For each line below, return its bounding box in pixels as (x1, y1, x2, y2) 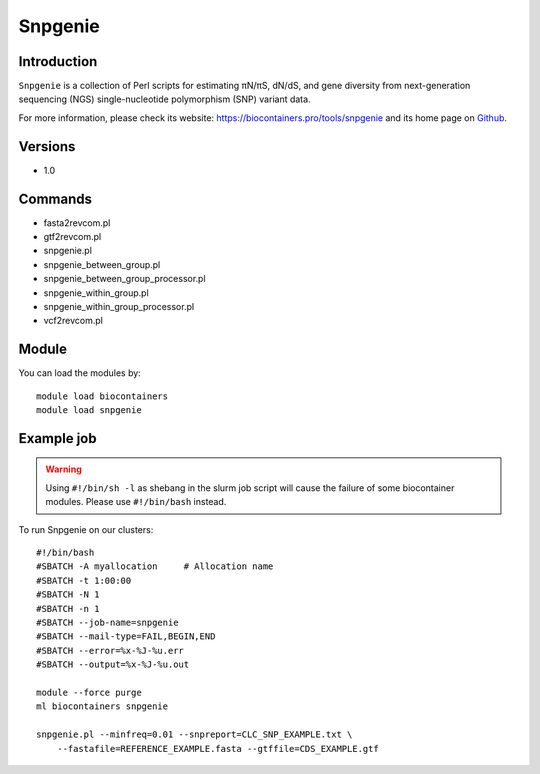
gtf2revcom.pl (43, 231, 102, 243)
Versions (18, 138, 76, 155)
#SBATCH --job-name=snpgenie (36, 617, 179, 628)
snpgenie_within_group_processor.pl (43, 301, 195, 312)
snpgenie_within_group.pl (43, 286, 149, 299)
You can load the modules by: (18, 367, 142, 379)
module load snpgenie (36, 405, 142, 416)
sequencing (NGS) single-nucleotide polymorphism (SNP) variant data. (18, 93, 311, 105)
